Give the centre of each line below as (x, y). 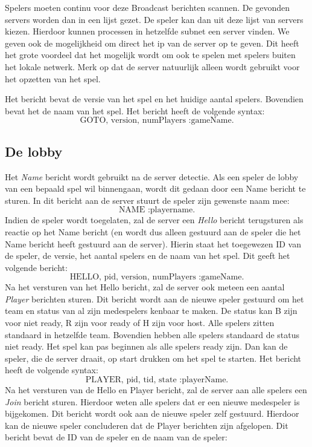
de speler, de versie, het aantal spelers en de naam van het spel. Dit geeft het (148, 256)
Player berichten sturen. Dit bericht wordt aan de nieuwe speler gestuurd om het (154, 299)
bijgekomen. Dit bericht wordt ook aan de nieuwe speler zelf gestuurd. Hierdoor (152, 413)
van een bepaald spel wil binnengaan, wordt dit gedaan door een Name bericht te (155, 188)
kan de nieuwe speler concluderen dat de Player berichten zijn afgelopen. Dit (147, 425)
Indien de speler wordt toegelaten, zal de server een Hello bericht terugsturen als (154, 220)
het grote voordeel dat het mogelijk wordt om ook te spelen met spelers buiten (150, 55)
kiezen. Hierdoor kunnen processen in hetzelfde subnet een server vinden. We (147, 31)
